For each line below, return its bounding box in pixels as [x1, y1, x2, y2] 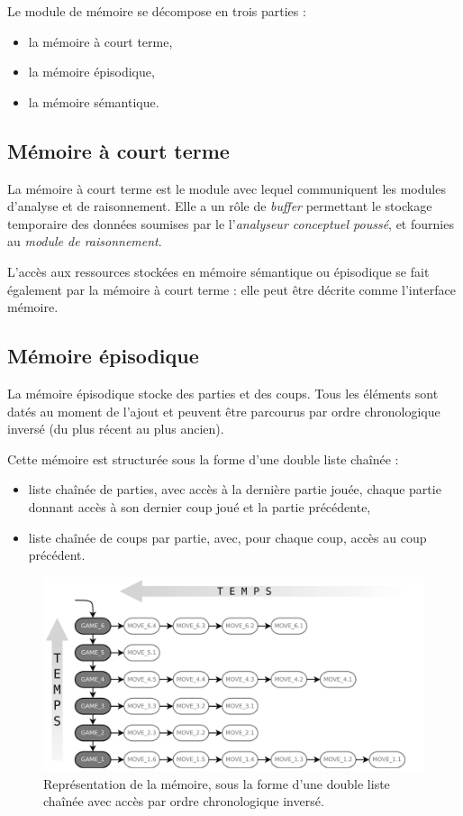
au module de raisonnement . [7, 232, 162, 251]
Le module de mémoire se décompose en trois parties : [7, 2, 306, 20]
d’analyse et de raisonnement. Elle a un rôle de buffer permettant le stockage [7, 197, 432, 215]
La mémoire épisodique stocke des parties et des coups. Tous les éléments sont [7, 383, 439, 402]
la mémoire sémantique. [28, 92, 159, 111]
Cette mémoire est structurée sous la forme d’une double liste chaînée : [7, 449, 399, 468]
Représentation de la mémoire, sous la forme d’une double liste [43, 774, 390, 793]
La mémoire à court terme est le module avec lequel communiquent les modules [7, 179, 446, 197]
